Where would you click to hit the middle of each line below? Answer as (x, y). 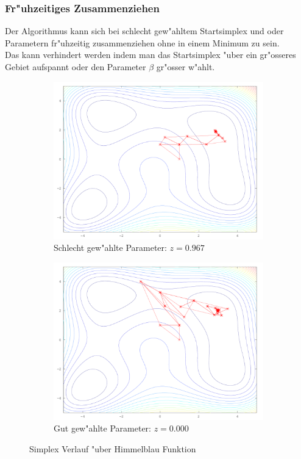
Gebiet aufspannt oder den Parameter (76, 67)
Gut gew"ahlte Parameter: (102, 428)
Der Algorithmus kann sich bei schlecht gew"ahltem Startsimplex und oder (144, 31)
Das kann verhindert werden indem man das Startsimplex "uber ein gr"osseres (150, 55)
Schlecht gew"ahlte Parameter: (110, 248)
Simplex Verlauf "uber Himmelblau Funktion (113, 448)
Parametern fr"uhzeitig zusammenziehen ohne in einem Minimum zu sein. (142, 42)
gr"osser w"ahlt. (186, 67)
